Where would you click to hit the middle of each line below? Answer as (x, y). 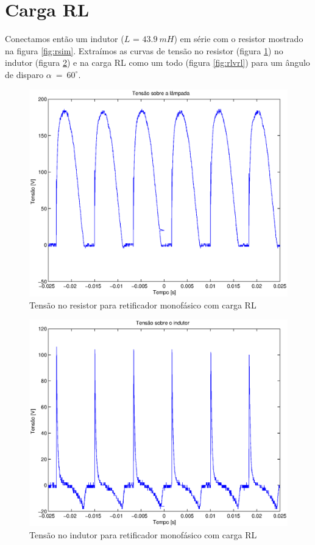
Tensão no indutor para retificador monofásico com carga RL (143, 534)
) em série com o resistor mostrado (239, 39)
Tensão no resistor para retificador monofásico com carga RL (143, 305)
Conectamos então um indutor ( (65, 39)
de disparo (24, 74)
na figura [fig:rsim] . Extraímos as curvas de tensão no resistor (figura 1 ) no (144, 50)
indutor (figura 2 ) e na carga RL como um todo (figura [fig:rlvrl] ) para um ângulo (157, 62)
